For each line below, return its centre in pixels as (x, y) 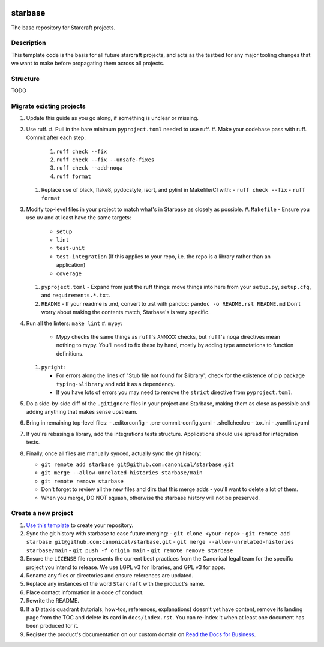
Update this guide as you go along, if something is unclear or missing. (112, 118)
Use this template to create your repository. (80, 525)
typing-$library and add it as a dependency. (115, 384)
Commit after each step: (56, 137)
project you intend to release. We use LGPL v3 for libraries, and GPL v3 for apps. (126, 567)
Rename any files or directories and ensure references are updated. (110, 576)
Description (28, 43)
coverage (69, 273)
